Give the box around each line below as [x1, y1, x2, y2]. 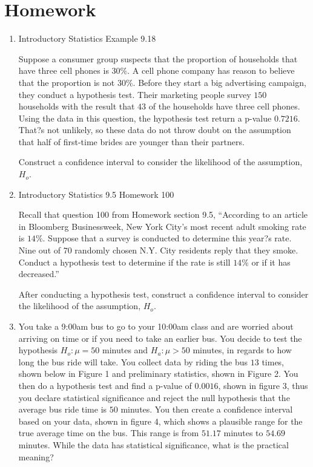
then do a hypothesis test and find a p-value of [18, 379, 192, 391]
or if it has [251, 255, 291, 268]
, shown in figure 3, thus [218, 379, 308, 391]
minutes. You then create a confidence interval [120, 403, 293, 416]
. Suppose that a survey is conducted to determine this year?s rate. [42, 232, 292, 244]
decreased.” [18, 267, 59, 280]
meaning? [18, 450, 54, 463]
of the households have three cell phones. [148, 100, 300, 113]
